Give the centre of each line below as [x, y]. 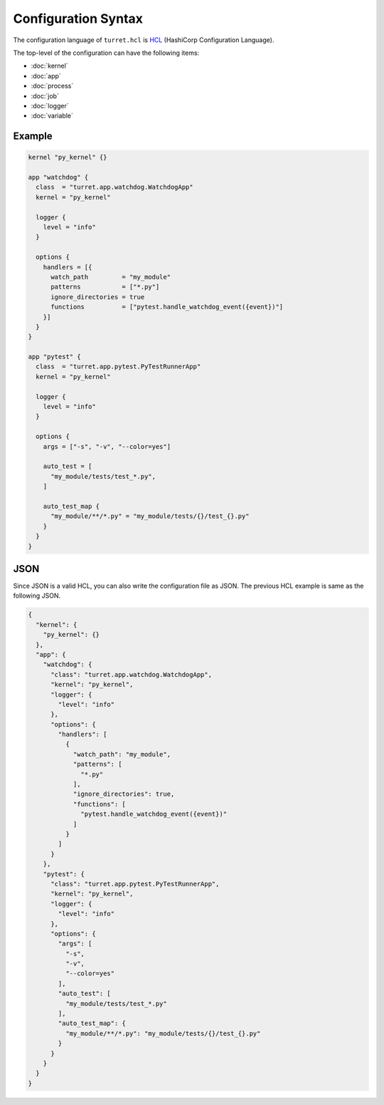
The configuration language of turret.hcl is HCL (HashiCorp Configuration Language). [144, 40]
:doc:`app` [46, 76]
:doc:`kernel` [49, 66]
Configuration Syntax [78, 19]
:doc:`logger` [50, 105]
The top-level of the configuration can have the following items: [106, 53]
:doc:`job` [45, 95]
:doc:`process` [52, 86]
